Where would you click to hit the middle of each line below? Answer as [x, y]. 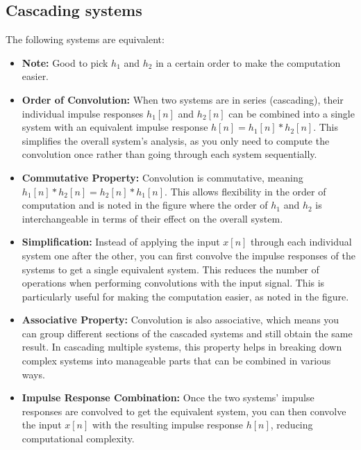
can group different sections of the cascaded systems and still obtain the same [187, 333]
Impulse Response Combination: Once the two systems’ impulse [168, 397]
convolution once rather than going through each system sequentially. [169, 154]
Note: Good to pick [65, 62]
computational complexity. [78, 439]
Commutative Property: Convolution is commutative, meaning [162, 177]
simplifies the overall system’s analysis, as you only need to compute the [176, 140]
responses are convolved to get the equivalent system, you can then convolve [184, 411]
